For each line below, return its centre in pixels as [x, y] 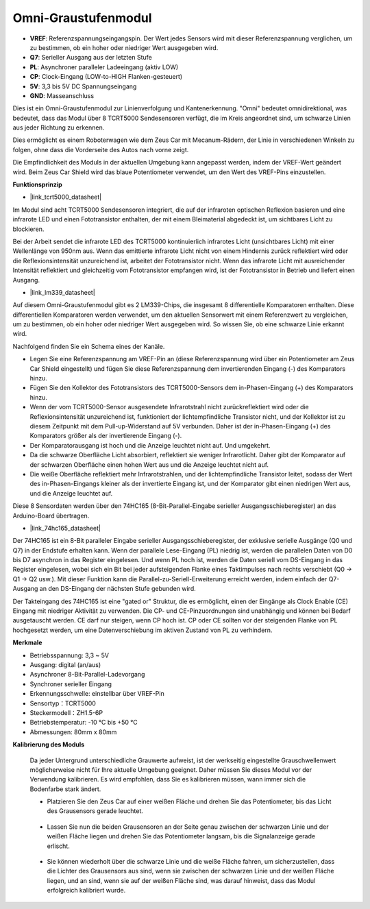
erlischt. [58, 846]
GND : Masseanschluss [62, 95]
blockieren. [28, 229]
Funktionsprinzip [38, 184]
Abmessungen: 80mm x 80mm [73, 732]
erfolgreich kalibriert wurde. [86, 890]
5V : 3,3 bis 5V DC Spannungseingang [83, 86]
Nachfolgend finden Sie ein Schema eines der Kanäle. [89, 346]
